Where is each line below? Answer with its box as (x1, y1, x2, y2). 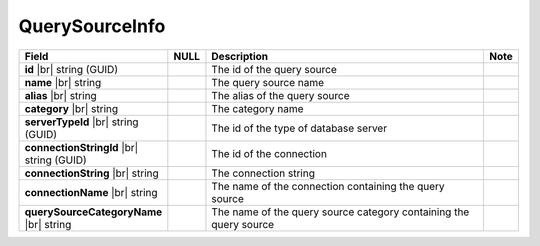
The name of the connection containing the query (211, 179, 445, 193)
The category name (211, 101, 304, 115)
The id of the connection (211, 146, 327, 160)
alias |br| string (24, 88, 97, 102)
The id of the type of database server (211, 121, 388, 135)
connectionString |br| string (24, 166, 159, 180)
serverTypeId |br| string (24, 115, 139, 129)
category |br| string (24, 101, 119, 115)
